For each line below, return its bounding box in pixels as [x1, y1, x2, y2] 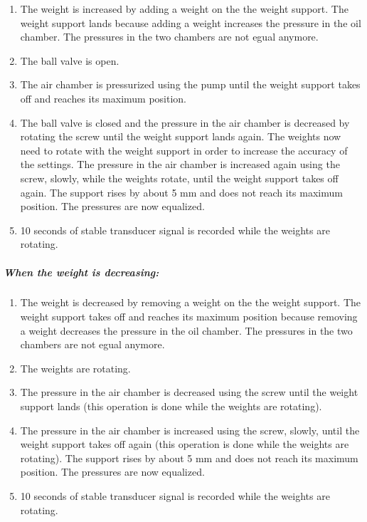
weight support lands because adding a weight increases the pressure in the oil [20, 15, 361, 30]
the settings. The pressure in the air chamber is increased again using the [20, 157, 340, 172]
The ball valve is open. [20, 53, 119, 68]
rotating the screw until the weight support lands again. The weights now [20, 129, 341, 144]
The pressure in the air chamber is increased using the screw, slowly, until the [20, 422, 360, 437]
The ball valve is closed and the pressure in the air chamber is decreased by [20, 115, 350, 130]
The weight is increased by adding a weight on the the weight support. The [20, 1, 349, 16]
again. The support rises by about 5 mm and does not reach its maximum [20, 184, 343, 199]
